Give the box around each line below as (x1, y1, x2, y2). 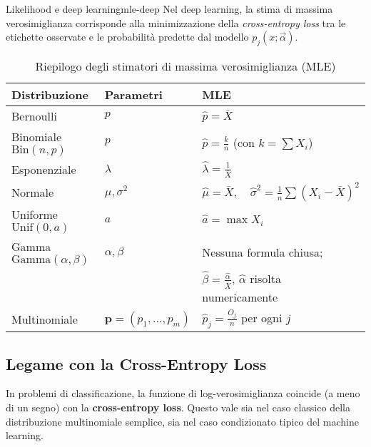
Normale (11, 183, 54, 200)
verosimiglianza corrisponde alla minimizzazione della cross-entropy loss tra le (6, 15, 346, 30)
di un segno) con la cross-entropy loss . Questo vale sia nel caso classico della (6, 399, 350, 414)
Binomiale (11, 128, 62, 145)
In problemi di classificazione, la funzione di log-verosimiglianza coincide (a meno (6, 386, 360, 401)
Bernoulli (11, 107, 57, 124)
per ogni (240, 309, 283, 326)
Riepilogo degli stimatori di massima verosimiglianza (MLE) (35, 57, 336, 74)
